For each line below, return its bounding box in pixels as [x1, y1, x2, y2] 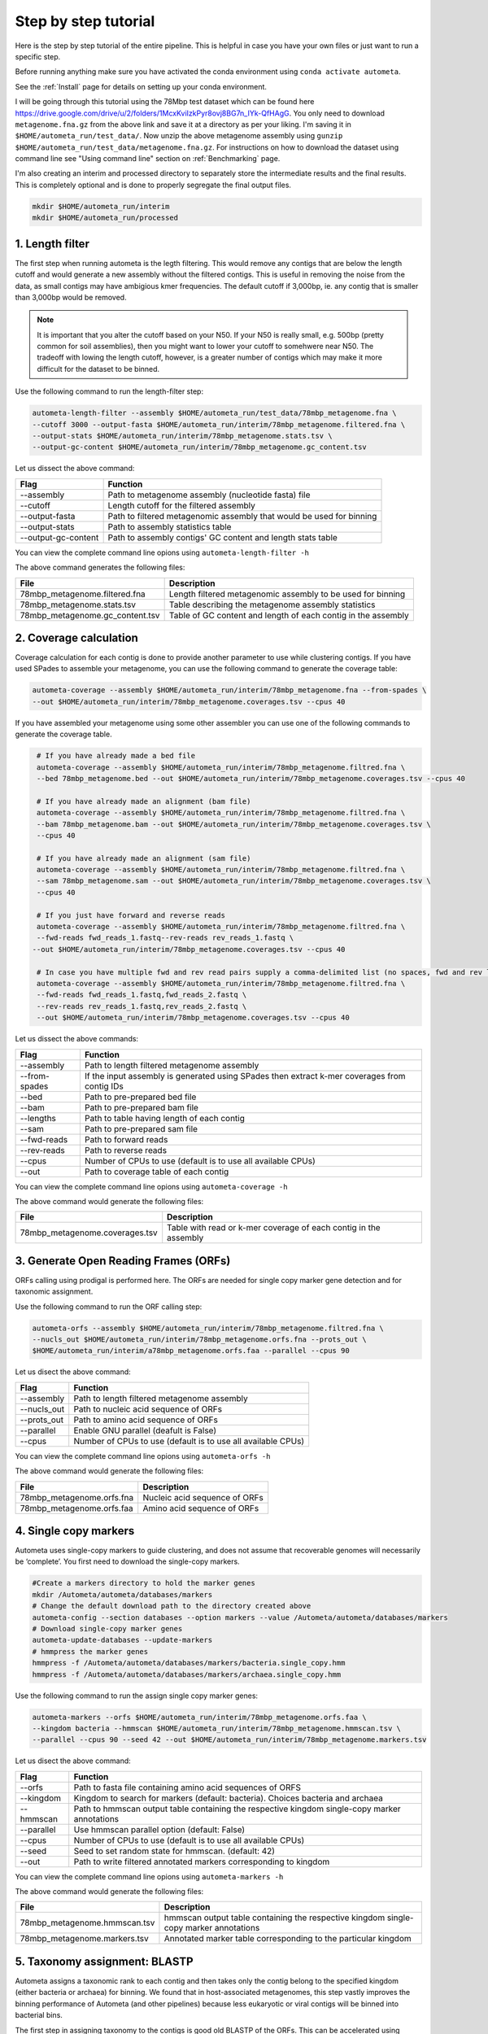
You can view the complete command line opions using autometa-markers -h [15, 1871, 284, 1881]
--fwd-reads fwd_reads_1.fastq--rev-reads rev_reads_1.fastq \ [37, 933, 294, 943]
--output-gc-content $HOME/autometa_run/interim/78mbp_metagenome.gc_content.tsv [32, 443, 368, 452]
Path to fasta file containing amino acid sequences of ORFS [73, 1782, 301, 1793]
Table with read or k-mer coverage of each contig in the [167, 1222, 381, 1233]
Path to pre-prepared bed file [84, 1091, 197, 1102]
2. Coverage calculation [15, 631, 138, 644]
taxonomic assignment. [15, 1286, 94, 1297]
